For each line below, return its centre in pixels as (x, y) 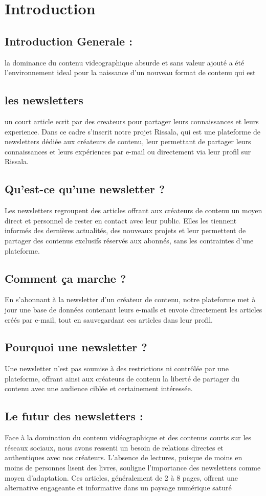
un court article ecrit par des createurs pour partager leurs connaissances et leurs (132, 121)
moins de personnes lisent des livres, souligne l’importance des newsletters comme (133, 468)
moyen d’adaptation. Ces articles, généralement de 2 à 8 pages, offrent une (121, 477)
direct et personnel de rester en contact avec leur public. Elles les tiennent (121, 220)
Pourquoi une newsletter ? (76, 347)
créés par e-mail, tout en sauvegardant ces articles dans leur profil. (109, 319)
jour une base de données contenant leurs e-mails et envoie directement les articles (134, 309)
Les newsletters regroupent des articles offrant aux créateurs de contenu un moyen (134, 210)
